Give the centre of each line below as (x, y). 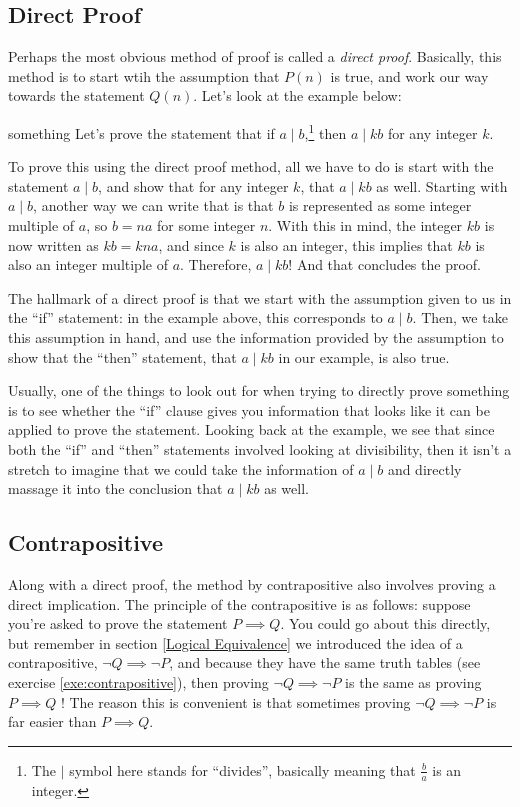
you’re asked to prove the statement (118, 623)
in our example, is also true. (364, 356)
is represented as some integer (380, 205)
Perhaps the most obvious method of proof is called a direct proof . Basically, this (255, 56)
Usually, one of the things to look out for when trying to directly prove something (259, 390)
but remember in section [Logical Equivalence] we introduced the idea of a (235, 642)
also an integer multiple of (88, 264)
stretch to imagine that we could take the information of (181, 468)
